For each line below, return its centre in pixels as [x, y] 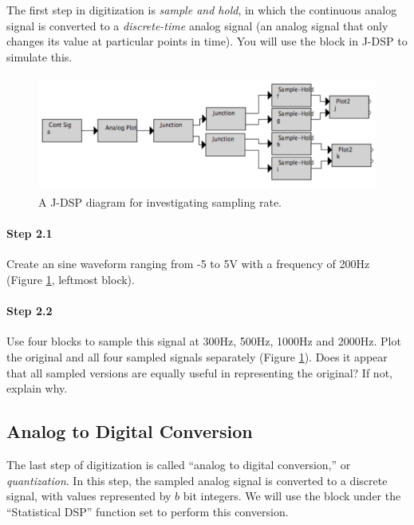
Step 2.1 [30, 233]
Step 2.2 [30, 311]
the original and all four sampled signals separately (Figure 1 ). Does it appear [197, 356]
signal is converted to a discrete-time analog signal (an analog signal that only [197, 25]
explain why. [37, 388]
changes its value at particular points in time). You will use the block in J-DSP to [207, 41]
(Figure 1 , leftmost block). [71, 279]
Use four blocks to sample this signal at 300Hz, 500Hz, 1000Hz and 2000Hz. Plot [204, 341]
